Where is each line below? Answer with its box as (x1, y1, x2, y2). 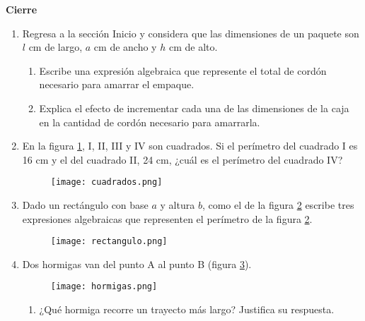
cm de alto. (168, 40, 218, 54)
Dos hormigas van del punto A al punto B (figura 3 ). (22, 256, 252, 271)
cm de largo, (28, 40, 83, 54)
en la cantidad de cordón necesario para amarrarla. (39, 114, 260, 129)
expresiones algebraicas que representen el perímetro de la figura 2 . (22, 211, 313, 226)
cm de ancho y (93, 40, 157, 54)
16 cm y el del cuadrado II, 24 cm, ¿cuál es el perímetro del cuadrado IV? (22, 152, 343, 166)
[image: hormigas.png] (50, 281, 158, 292)
